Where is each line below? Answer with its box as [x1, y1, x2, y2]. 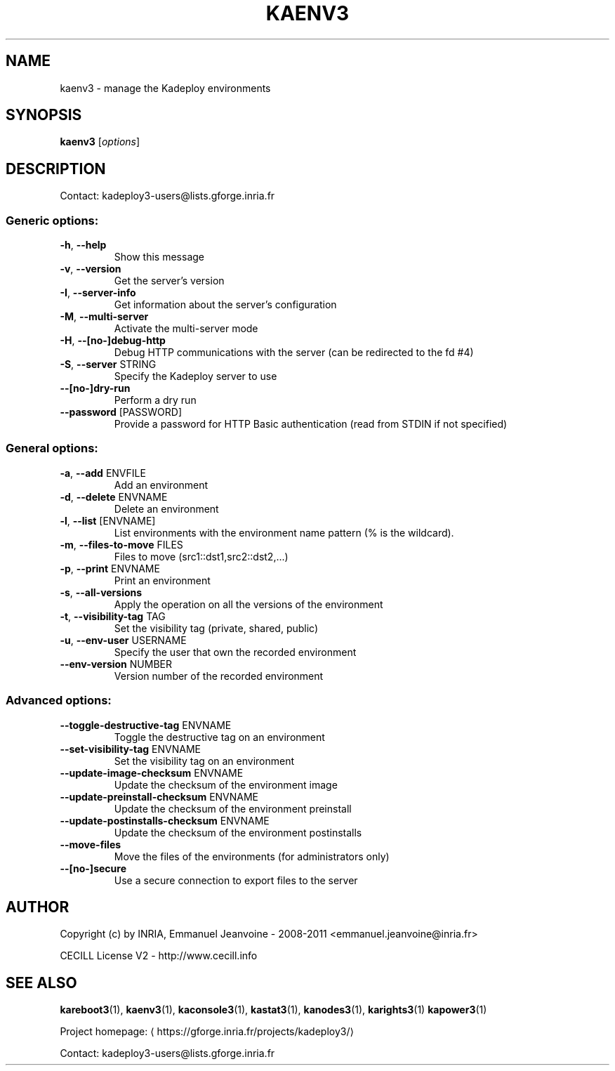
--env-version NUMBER [60, 657, 172, 670]
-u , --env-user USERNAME [60, 633, 187, 646]
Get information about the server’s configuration [114, 298, 337, 311]
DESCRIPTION [6, 159, 106, 178]
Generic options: [6, 213, 99, 228]
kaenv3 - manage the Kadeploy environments [60, 81, 271, 94]
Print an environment [114, 574, 211, 586]
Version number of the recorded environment [114, 669, 324, 682]
